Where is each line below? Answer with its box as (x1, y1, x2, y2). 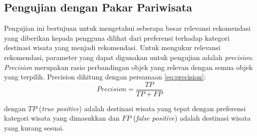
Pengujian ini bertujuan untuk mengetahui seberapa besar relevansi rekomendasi (4, 23, 251, 33)
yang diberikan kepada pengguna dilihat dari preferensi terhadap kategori (4, 32, 230, 43)
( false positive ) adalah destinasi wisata (133, 113, 251, 123)
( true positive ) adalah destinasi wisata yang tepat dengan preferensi (39, 103, 246, 113)
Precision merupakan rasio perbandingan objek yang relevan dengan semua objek (4, 62, 253, 72)
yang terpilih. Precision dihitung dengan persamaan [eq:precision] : (4, 71, 206, 82)
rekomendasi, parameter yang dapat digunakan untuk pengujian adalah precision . (4, 52, 254, 62)
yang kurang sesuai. (4, 123, 64, 133)
